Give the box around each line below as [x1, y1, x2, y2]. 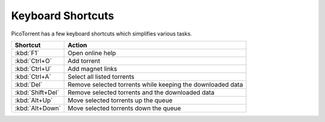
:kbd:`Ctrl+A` [14, 72, 51, 81]
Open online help [67, 49, 117, 57]
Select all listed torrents [67, 72, 135, 81]
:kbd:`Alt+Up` [14, 96, 54, 105]
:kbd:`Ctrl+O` [14, 56, 52, 65]
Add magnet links [67, 64, 117, 73]
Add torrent [67, 56, 101, 65]
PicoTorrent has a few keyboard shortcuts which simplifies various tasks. [11, 30, 192, 37]
